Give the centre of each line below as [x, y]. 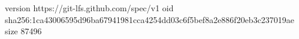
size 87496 [23, 31]
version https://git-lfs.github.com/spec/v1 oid [89, 8]
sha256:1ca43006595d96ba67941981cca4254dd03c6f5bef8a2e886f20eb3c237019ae [150, 19]
